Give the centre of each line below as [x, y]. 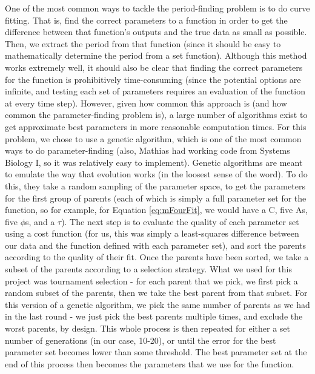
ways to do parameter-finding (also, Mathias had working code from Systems [148, 150]
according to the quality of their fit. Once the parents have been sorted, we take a [157, 257]
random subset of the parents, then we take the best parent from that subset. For [156, 293]
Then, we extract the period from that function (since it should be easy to [143, 43]
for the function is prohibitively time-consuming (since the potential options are [153, 79]
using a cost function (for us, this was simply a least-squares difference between [152, 233]
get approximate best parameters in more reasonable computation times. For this [156, 126]
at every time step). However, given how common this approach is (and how [146, 103]
